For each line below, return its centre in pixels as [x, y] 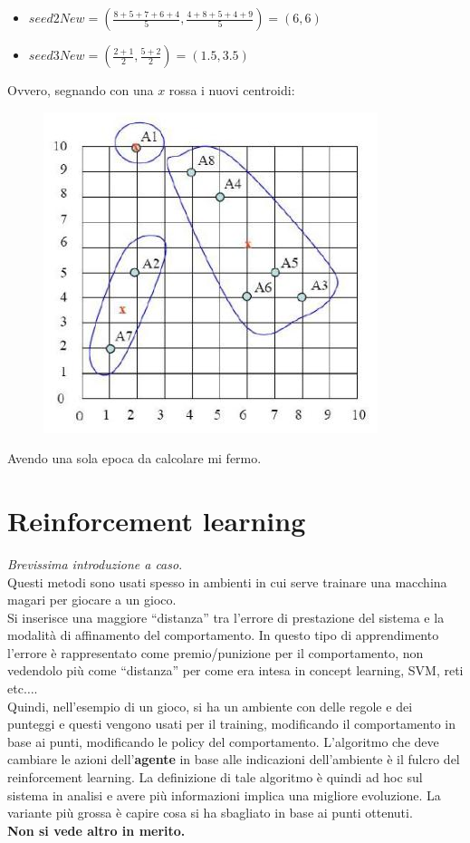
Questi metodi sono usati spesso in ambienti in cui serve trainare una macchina [227, 581]
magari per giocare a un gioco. [92, 600]
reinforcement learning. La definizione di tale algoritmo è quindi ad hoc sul [215, 777]
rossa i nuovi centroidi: [232, 90]
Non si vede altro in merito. [96, 830]
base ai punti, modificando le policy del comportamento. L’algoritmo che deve [223, 741]
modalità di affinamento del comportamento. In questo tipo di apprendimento [223, 635]
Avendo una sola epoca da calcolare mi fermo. [134, 458]
